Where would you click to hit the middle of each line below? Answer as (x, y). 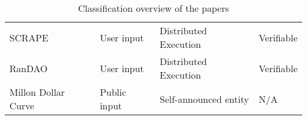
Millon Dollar (37, 92)
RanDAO (29, 68)
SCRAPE (29, 37)
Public (113, 92)
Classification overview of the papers (153, 8)
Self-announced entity (204, 99)
